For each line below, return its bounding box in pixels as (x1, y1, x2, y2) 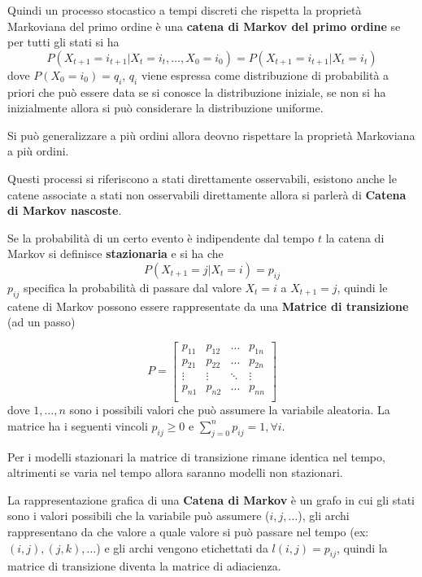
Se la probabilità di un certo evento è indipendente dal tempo (7, 229, 315, 246)
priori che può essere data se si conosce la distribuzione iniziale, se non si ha (7, 83, 386, 100)
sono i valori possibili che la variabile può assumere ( (7, 507, 270, 524)
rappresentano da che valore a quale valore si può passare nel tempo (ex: (7, 523, 369, 540)
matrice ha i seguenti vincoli (7, 417, 148, 434)
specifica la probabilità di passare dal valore (23, 278, 241, 295)
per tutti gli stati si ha (7, 33, 120, 50)
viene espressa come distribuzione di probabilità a (141, 66, 389, 83)
